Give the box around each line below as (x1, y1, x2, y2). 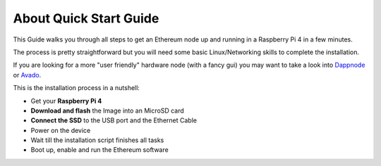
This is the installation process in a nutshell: (13, 84, 140, 92)
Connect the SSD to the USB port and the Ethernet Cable (30, 116, 198, 124)
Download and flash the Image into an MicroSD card (30, 106, 185, 115)
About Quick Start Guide (13, 11, 159, 26)
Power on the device (30, 126, 91, 134)
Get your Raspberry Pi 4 (30, 96, 102, 105)
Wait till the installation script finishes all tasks (30, 136, 164, 144)
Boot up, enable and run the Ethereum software (30, 146, 169, 154)
